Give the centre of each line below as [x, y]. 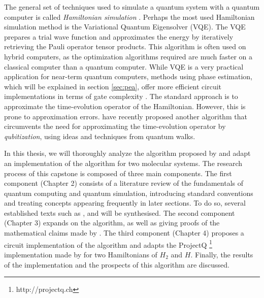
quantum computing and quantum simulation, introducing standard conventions [129, 193]
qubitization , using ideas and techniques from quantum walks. [100, 136]
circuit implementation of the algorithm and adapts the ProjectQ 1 [108, 244]
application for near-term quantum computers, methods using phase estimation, [128, 76]
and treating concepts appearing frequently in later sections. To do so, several [125, 203]
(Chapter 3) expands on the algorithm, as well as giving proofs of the [112, 223]
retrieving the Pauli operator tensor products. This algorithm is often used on [125, 46]
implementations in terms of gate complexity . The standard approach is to [121, 96]
